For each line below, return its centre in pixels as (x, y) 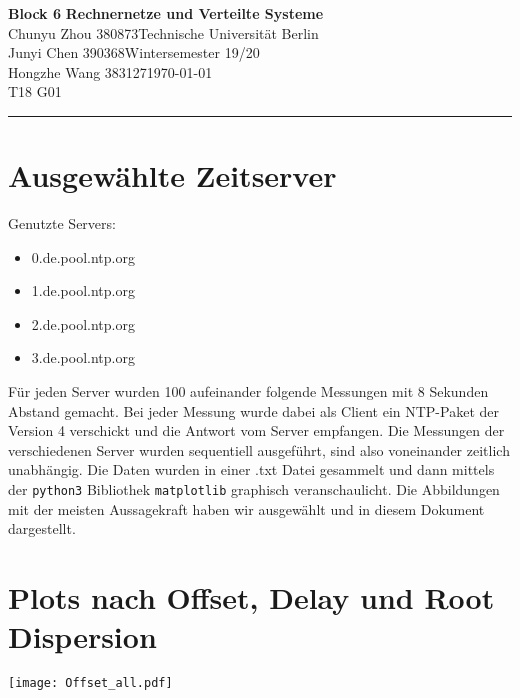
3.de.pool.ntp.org (83, 357)
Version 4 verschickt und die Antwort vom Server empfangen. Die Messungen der (256, 430)
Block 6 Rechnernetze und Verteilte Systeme (166, 13)
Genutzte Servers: (62, 223)
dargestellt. (42, 528)
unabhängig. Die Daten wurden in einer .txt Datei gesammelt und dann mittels (251, 469)
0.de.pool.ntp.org (83, 256)
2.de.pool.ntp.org (83, 323)
